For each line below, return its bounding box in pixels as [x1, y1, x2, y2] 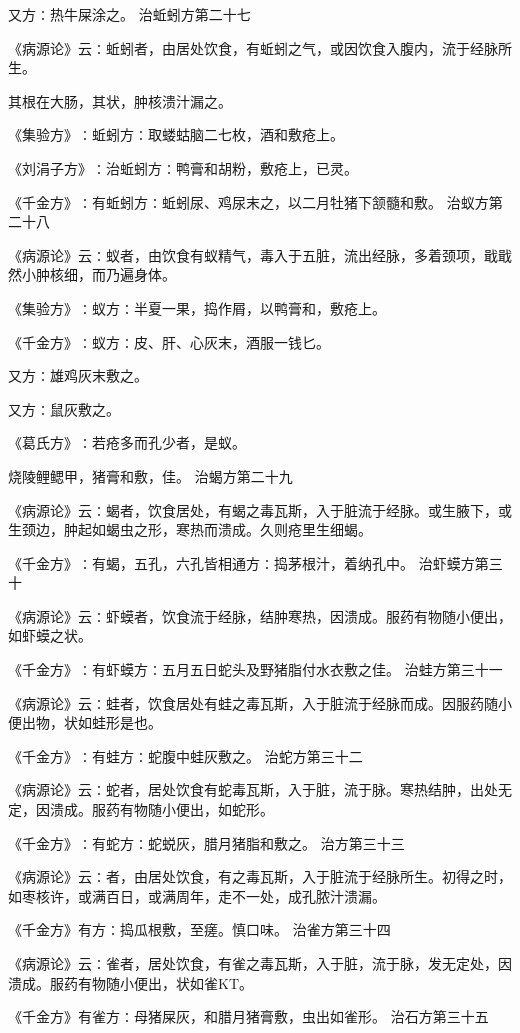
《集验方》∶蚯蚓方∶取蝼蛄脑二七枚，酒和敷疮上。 [8, 124, 344, 145]
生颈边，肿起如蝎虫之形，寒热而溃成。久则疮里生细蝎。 [8, 519, 372, 540]
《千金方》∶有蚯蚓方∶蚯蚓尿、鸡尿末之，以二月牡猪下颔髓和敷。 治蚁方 [8, 191, 489, 212]
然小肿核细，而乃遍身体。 [8, 264, 176, 285]
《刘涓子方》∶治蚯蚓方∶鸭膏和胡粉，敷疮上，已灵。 [8, 157, 358, 178]
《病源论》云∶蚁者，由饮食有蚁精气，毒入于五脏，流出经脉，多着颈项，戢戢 [8, 244, 512, 265]
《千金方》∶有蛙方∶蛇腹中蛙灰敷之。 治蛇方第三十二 [8, 745, 363, 766]
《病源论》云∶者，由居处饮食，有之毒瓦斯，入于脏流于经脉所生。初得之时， [8, 866, 512, 887]
